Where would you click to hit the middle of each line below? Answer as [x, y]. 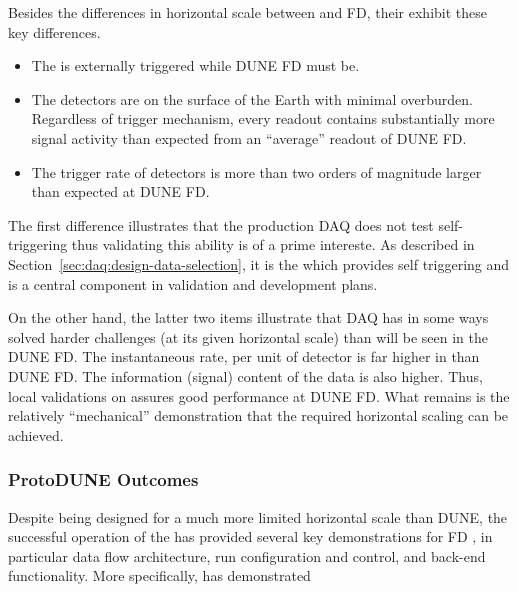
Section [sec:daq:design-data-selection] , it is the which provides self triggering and [259, 263]
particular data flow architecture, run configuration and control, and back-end [247, 555]
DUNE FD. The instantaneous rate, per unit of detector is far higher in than [244, 356]
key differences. [54, 31]
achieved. [36, 434]
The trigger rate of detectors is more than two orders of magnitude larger [256, 171]
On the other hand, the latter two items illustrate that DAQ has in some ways [248, 317]
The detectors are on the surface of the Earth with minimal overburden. [252, 98]
